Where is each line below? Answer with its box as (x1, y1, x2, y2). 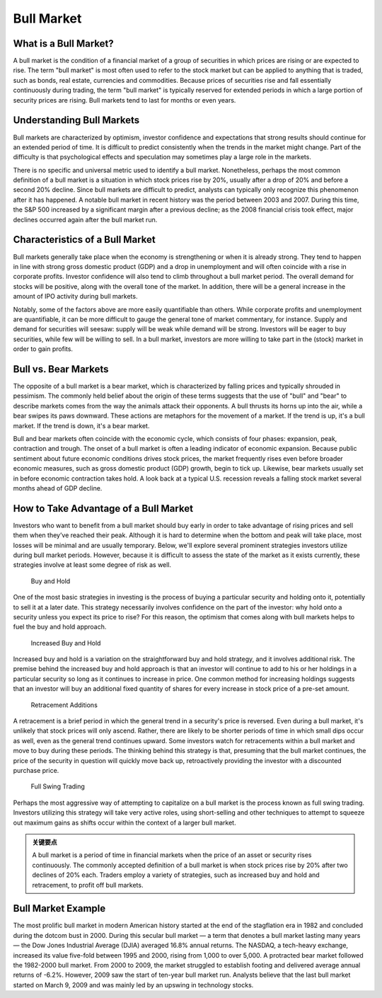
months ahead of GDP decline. (13, 483, 103, 492)
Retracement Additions (30, 701, 98, 709)
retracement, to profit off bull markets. (32, 881, 144, 889)
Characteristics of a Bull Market (13, 234, 156, 246)
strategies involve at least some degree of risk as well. (13, 561, 172, 569)
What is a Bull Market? (13, 38, 114, 50)
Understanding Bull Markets (13, 114, 140, 127)
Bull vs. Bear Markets (13, 363, 109, 375)
